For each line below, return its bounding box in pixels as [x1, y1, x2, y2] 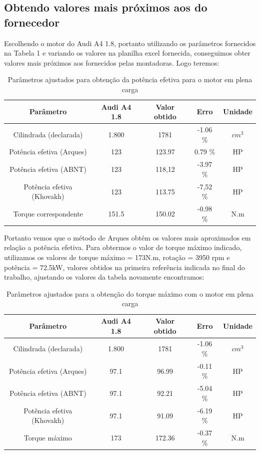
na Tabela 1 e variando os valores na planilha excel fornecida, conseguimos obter [4, 48, 250, 58]
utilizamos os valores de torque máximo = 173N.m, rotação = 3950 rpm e [4, 252, 230, 263]
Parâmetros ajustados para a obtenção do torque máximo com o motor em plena [6, 288, 254, 299]
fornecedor [4, 14, 60, 30]
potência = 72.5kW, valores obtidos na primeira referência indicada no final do [4, 262, 245, 272]
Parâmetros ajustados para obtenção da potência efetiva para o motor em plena [7, 74, 252, 85]
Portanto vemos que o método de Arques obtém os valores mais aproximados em [4, 232, 251, 243]
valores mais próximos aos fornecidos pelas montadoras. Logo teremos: [4, 57, 219, 68]
